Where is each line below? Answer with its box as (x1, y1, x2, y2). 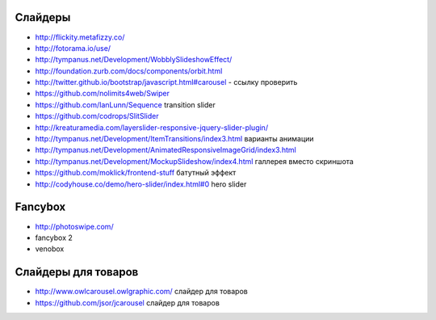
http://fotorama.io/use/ (35, 43, 111, 53)
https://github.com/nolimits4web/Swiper (35, 89, 170, 99)
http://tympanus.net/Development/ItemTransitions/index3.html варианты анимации (35, 134, 314, 144)
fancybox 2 (35, 233, 73, 242)
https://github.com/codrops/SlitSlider (35, 112, 159, 121)
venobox (35, 244, 65, 254)
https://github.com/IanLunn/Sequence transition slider (35, 99, 216, 109)
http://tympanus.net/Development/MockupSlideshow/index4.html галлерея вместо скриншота (35, 156, 354, 166)
